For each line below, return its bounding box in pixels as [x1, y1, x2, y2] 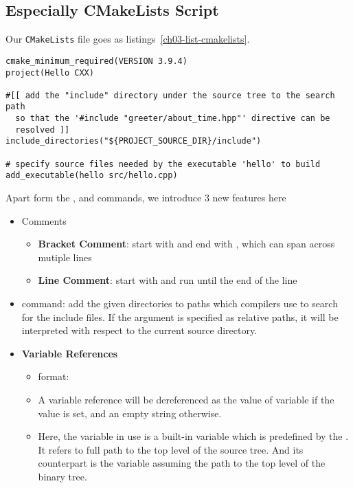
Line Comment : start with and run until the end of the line [38, 273, 297, 287]
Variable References [21, 346, 118, 360]
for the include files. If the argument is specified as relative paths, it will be [21, 309, 339, 324]
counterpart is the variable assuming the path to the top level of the [38, 456, 326, 470]
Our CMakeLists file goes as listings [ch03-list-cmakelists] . [5, 32, 250, 46]
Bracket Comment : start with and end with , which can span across [38, 236, 335, 251]
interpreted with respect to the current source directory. [21, 323, 258, 337]
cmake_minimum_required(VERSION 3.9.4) [5, 56, 187, 66]
